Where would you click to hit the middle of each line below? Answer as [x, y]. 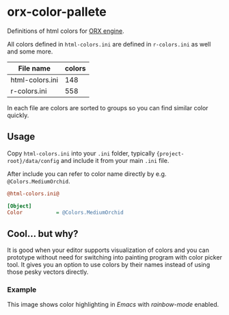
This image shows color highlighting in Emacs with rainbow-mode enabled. [113, 305]
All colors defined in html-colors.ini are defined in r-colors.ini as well [109, 44]
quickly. [18, 115]
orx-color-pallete [57, 12]
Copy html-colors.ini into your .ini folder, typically [81, 153]
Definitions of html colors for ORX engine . [66, 31]
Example [22, 290]
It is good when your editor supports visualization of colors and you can [108, 250]
